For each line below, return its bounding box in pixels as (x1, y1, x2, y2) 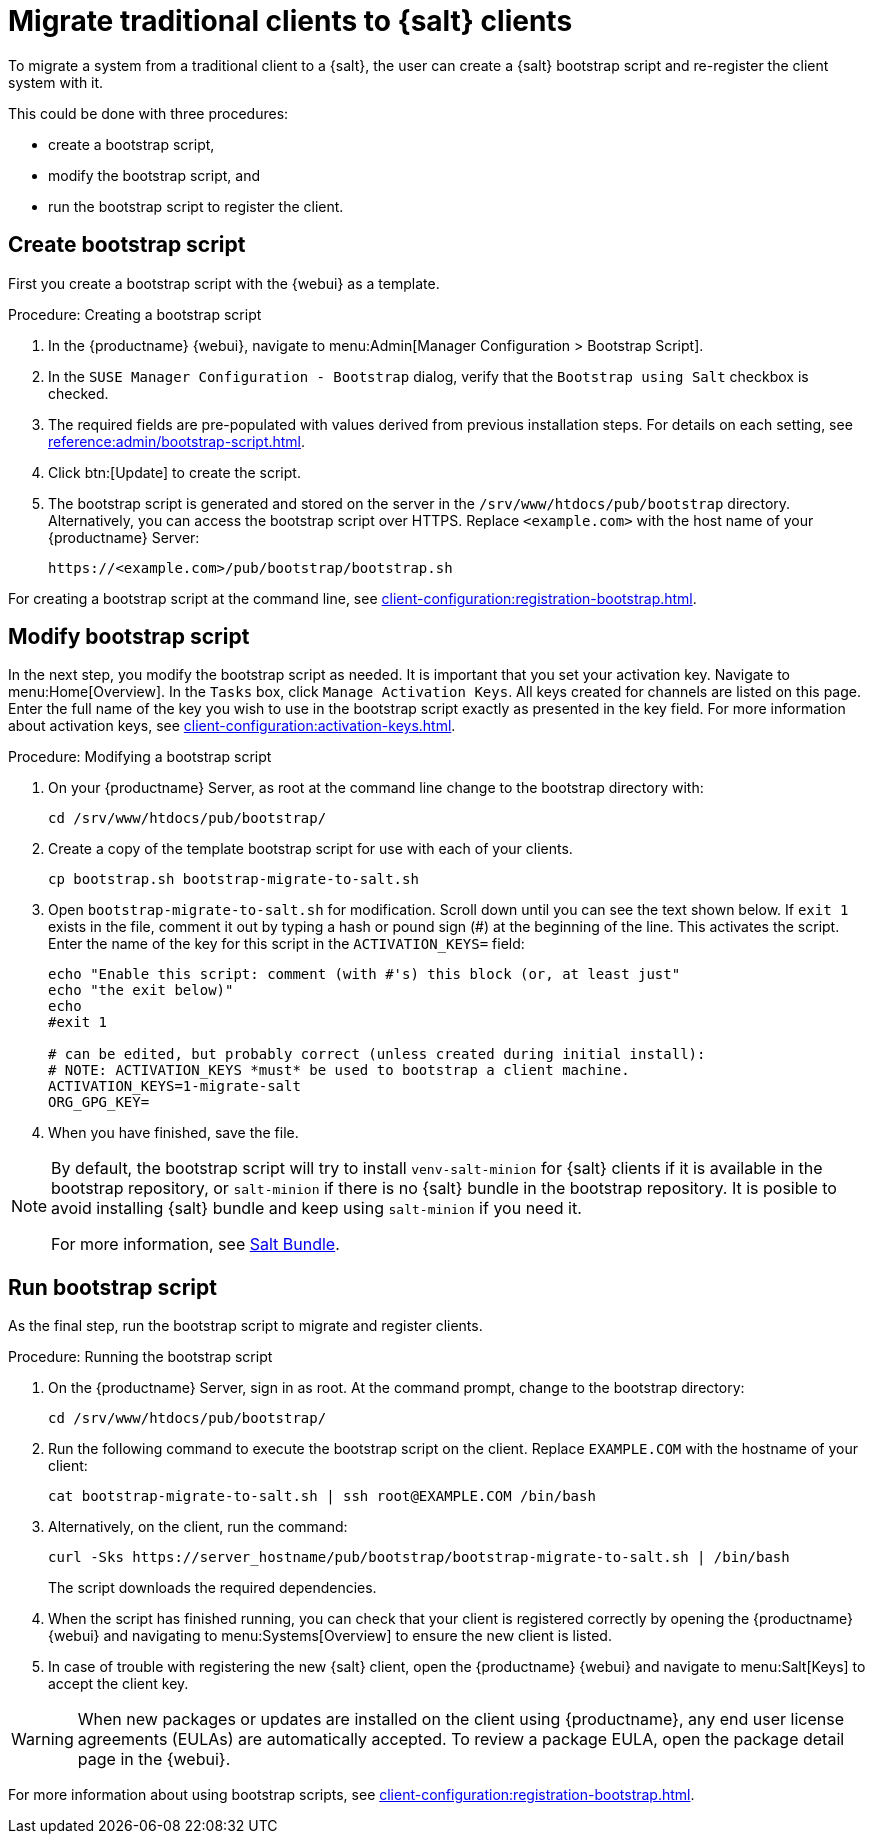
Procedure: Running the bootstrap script (8, 1348, 273, 1366)
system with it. (8, 73, 104, 91)
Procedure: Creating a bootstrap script (8, 305, 262, 323)
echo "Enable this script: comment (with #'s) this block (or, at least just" (48, 966, 681, 983)
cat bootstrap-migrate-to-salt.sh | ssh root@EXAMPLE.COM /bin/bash (48, 1488, 596, 1505)
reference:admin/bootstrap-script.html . (48, 432, 306, 450)
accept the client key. (48, 1675, 189, 1693)
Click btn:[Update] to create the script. (48, 463, 301, 481)
